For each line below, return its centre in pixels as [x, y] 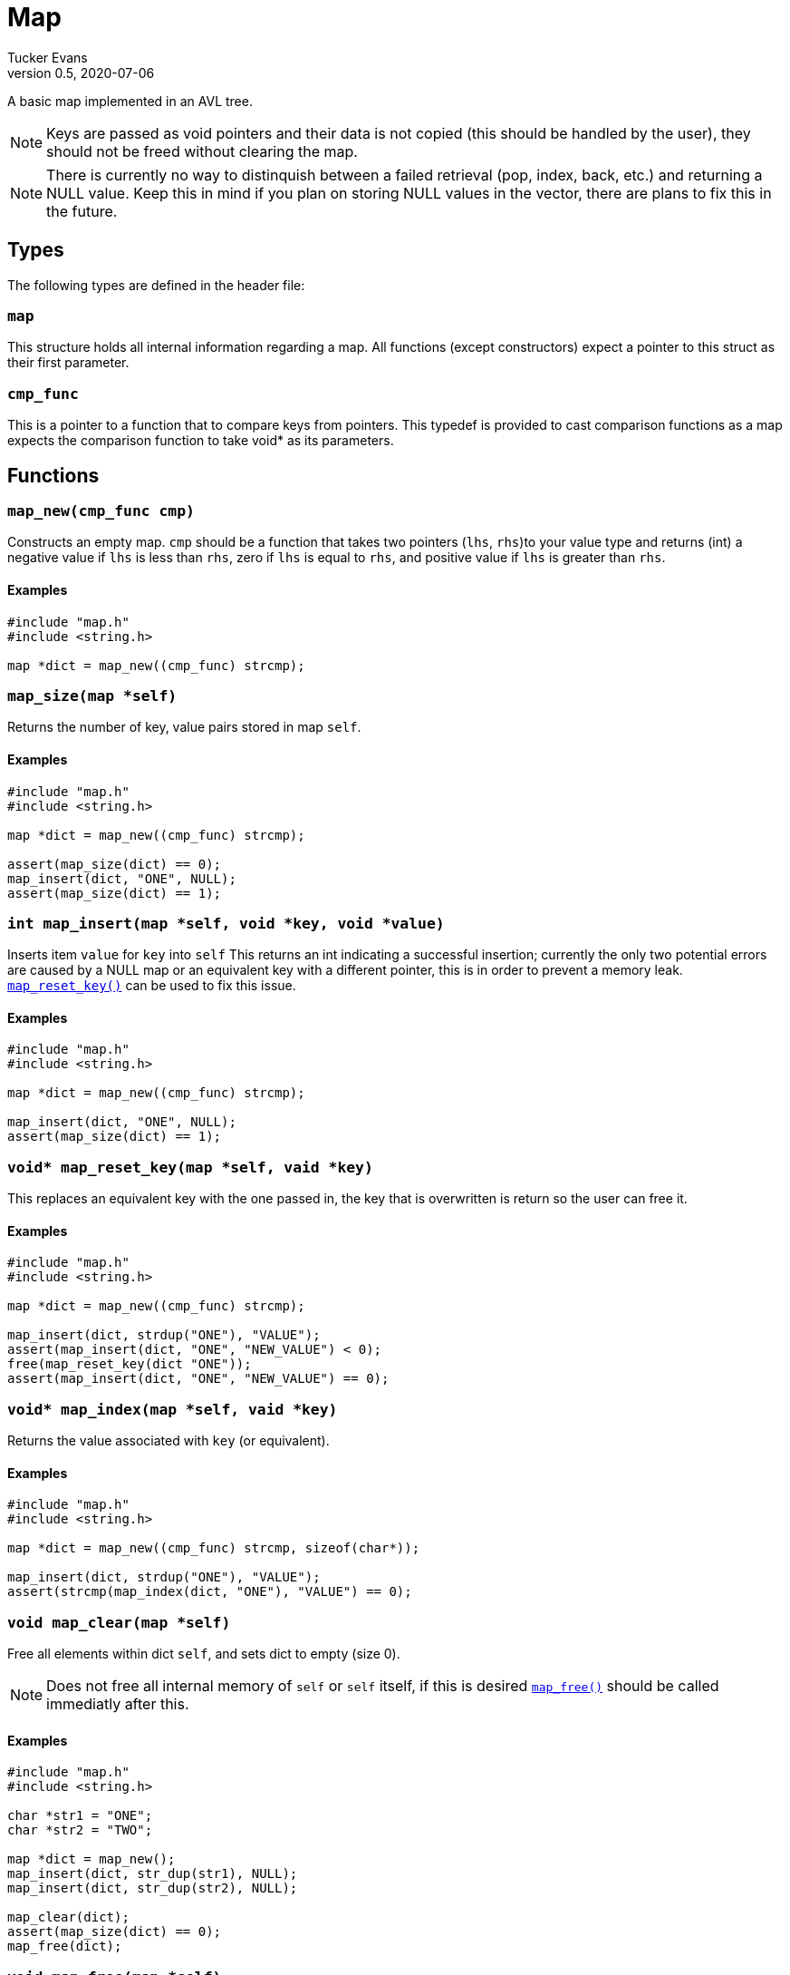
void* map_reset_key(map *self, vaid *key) [190, 1167]
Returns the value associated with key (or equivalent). [169, 1441]
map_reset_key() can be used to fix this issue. [152, 986]
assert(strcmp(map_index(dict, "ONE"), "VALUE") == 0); [210, 1592]
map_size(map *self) [92, 696]
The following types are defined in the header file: [156, 285]
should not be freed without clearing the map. [202, 151]
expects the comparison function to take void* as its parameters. [201, 441]
